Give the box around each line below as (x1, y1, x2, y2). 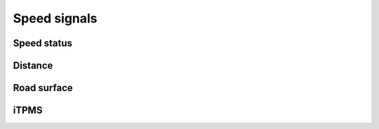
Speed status (13, 37, 73, 49)
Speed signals (13, 11, 98, 26)
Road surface (13, 82, 73, 94)
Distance (13, 60, 53, 72)
